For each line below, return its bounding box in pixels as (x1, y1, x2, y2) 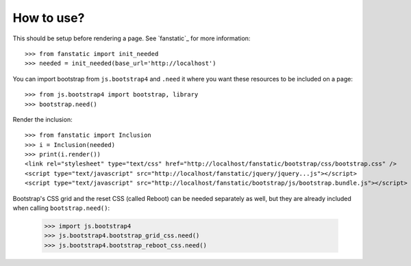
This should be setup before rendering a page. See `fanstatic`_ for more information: (12, 34, 251, 42)
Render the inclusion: (12, 115, 73, 123)
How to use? (12, 10, 85, 25)
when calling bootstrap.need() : (12, 204, 110, 212)
